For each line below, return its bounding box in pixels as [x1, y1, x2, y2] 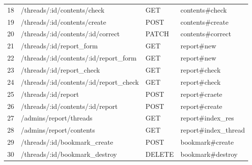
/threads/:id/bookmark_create [21, 137, 113, 147]
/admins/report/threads [21, 113, 93, 123]
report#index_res [180, 113, 234, 123]
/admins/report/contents [21, 125, 95, 135]
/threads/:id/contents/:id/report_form [21, 53, 137, 63]
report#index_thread [180, 125, 245, 135]
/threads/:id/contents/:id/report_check [21, 76, 139, 87]
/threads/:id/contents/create [21, 16, 107, 27]
